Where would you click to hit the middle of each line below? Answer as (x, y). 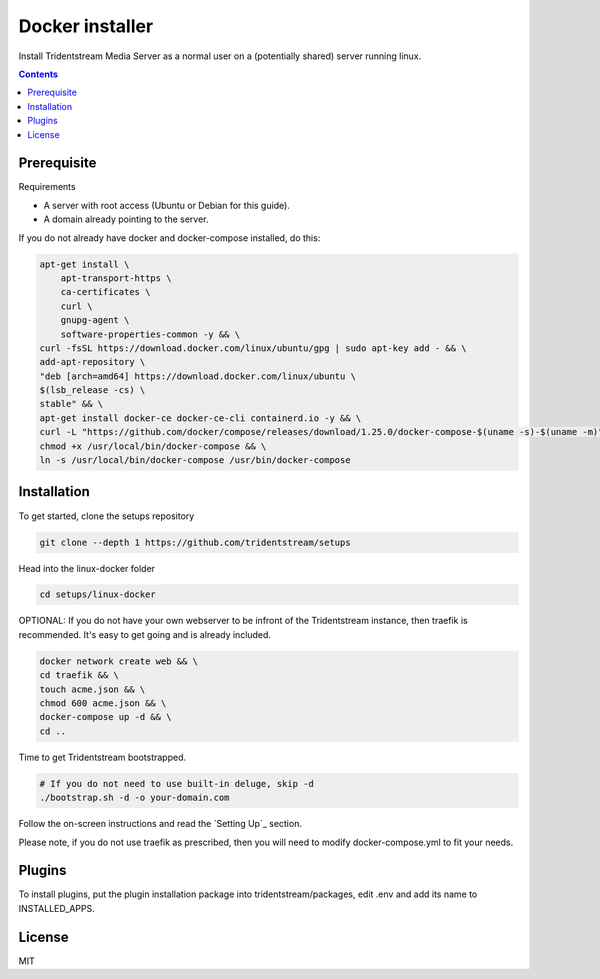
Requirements (47, 187)
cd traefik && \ (79, 675)
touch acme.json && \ (92, 689)
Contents (38, 74)
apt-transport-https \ (116, 278)
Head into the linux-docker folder (86, 568)
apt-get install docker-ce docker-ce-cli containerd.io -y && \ (200, 418)
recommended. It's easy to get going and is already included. (145, 634)
